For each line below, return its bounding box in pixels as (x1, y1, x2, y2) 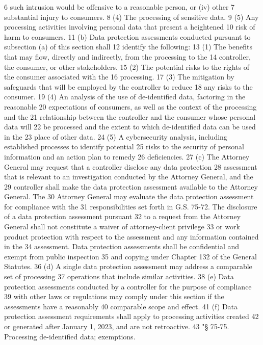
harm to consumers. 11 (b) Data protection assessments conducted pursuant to (4, 31, 251, 42)
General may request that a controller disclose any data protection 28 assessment (4, 161, 257, 172)
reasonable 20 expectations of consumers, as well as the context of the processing (4, 101, 257, 112)
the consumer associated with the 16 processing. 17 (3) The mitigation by (4, 71, 234, 82)
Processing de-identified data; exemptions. (4, 331, 136, 341)
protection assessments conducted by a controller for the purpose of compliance (4, 281, 252, 291)
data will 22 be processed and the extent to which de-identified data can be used (4, 121, 256, 132)
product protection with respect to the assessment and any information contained (4, 231, 259, 242)
